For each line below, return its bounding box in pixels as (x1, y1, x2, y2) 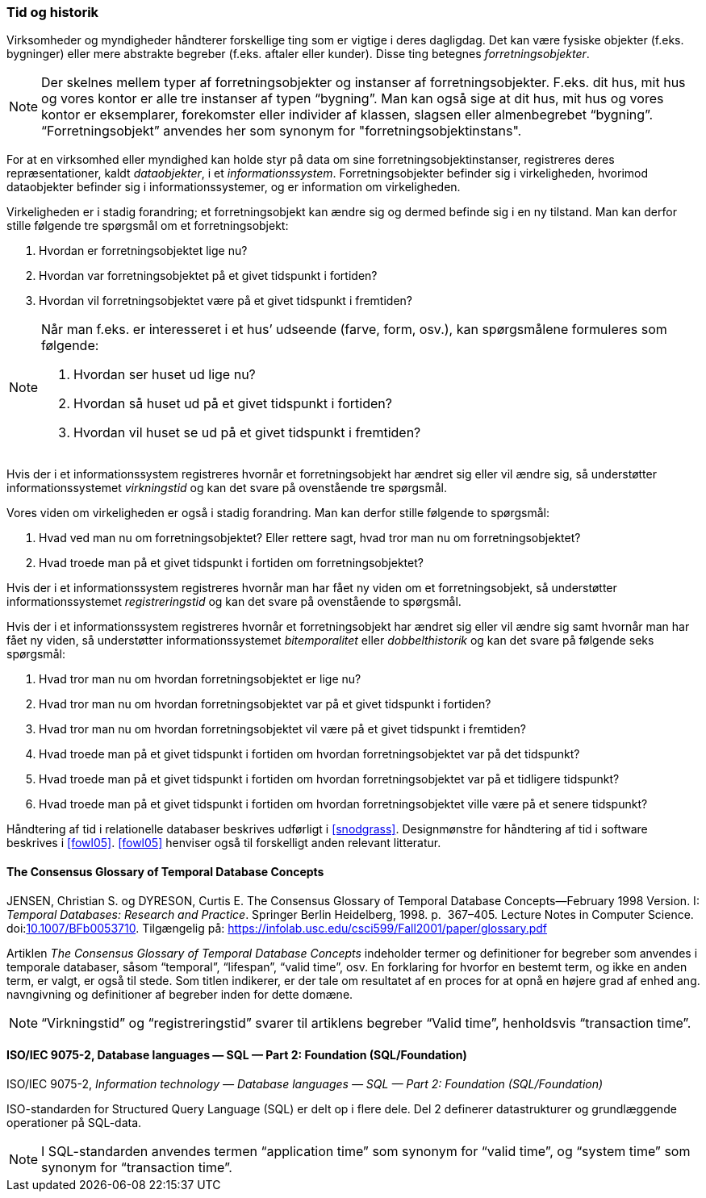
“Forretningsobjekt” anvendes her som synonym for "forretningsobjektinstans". (41, 123, 522, 140)
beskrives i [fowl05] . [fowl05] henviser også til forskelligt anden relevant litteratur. (6, 836, 441, 850)
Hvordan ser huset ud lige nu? (73, 366, 256, 383)
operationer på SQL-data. (6, 1115, 142, 1129)
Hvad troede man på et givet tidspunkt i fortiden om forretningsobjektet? (39, 556, 424, 570)
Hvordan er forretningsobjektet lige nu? (39, 244, 248, 258)
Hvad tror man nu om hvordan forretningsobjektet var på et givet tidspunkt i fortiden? (39, 697, 491, 712)
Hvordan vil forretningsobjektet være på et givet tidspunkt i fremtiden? (39, 294, 412, 308)
